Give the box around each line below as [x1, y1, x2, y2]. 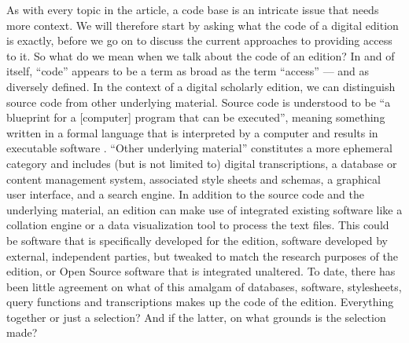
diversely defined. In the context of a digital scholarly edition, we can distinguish [6, 78, 396, 94]
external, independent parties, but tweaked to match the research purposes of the [6, 247, 398, 264]
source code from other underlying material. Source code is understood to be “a [6, 93, 391, 110]
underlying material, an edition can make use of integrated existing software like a [6, 201, 403, 217]
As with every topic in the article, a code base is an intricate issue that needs [6, 2, 379, 17]
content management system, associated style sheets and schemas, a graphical [6, 170, 381, 187]
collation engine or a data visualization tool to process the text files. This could [6, 217, 389, 233]
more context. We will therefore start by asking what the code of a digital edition [6, 16, 399, 33]
